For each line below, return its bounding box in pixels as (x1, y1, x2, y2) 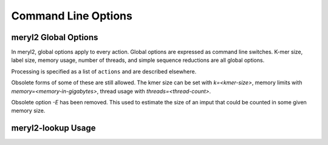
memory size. (11, 107, 46, 115)
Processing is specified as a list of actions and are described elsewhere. (11, 67, 197, 75)
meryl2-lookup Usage (11, 123, 97, 133)
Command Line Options (11, 9, 133, 22)
